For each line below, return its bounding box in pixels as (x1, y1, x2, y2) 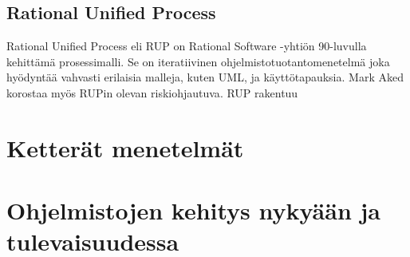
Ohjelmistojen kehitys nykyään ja (6, 194, 381, 227)
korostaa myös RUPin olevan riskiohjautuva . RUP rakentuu (6, 84, 298, 101)
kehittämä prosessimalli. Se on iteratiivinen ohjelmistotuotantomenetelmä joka (6, 53, 390, 69)
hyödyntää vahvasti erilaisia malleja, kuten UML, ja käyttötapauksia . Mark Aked (6, 69, 404, 85)
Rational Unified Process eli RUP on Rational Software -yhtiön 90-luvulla (6, 38, 367, 54)
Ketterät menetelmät (6, 131, 244, 164)
